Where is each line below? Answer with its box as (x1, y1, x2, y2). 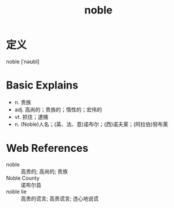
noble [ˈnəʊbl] (6, 58, 40, 65)
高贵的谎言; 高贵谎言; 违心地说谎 (21, 195, 99, 202)
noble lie (6, 188, 27, 195)
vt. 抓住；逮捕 (14, 113, 49, 120)
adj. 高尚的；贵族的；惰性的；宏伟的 (14, 106, 103, 113)
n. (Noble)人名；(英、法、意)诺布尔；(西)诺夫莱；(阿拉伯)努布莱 (14, 121, 168, 128)
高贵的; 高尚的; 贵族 (21, 168, 69, 175)
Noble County (6, 174, 40, 182)
